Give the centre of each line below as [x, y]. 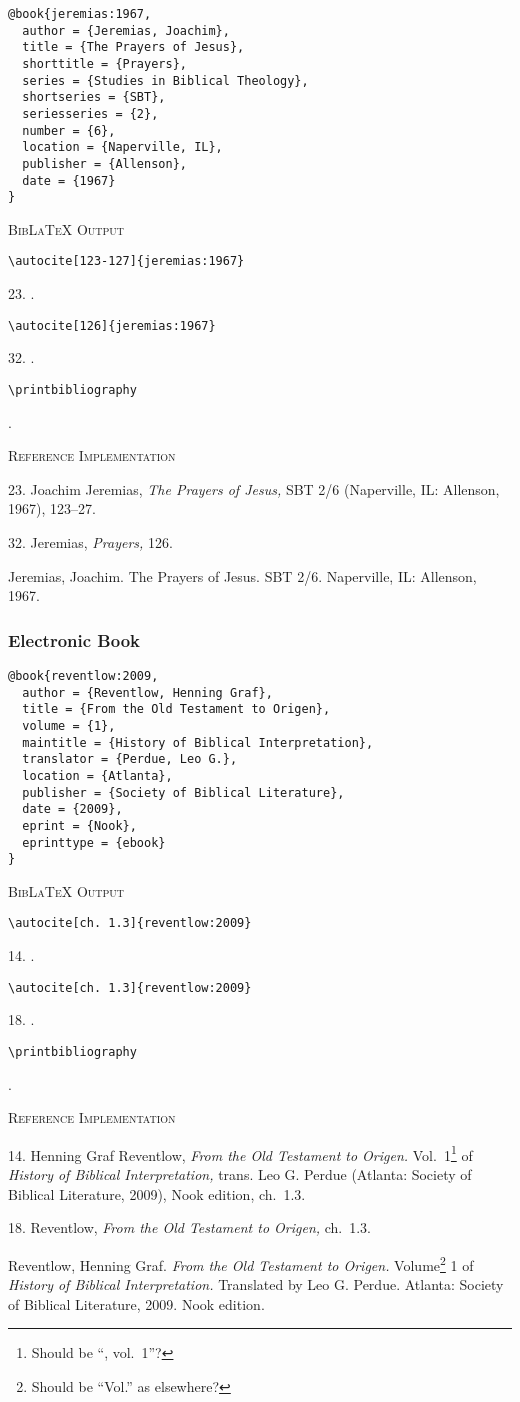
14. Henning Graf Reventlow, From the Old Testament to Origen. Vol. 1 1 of [240, 1153]
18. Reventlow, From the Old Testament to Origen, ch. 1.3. [190, 1227]
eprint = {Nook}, [79, 825]
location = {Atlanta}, [97, 775]
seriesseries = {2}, [90, 113]
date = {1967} [69, 180]
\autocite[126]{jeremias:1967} [112, 325]
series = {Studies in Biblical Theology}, [165, 80]
